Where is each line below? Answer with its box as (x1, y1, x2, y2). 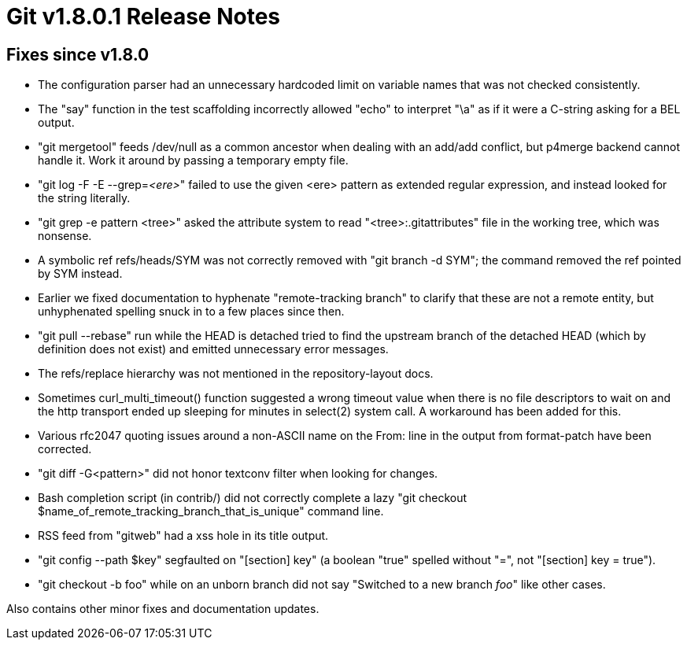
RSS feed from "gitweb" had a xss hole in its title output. (38, 529, 329, 543)
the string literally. (38, 191, 131, 205)
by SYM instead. (38, 267, 123, 281)
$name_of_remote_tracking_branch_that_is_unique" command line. (38, 504, 384, 519)
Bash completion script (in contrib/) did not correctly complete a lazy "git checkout (38, 491, 467, 505)
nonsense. (38, 229, 92, 243)
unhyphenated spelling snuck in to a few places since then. (38, 305, 345, 319)
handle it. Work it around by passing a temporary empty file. (38, 153, 349, 168)
